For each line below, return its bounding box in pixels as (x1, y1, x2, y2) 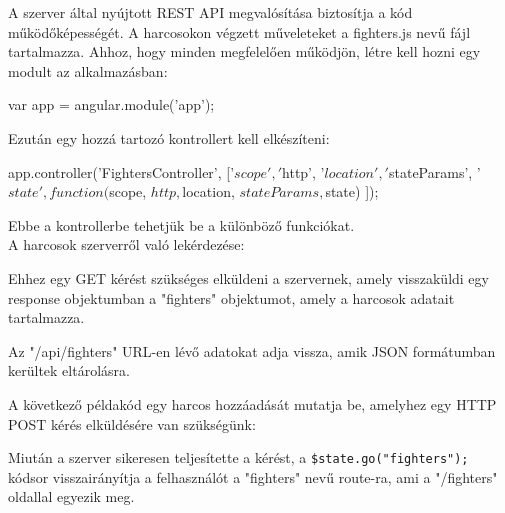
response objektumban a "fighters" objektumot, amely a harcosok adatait (8, 287, 455, 308)
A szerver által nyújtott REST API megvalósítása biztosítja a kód (8, 2, 413, 22)
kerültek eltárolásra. (8, 360, 130, 381)
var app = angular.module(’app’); (8, 94, 215, 115)
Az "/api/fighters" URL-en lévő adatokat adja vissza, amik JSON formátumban (8, 340, 496, 361)
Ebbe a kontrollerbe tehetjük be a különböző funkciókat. (8, 214, 355, 235)
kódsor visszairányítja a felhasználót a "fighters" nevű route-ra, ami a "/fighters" (8, 466, 498, 487)
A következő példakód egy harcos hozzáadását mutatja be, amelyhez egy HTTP (8, 393, 497, 414)
